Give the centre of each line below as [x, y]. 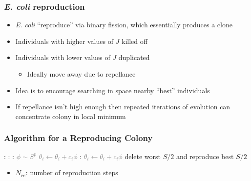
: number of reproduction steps [72, 172]
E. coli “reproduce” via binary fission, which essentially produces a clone [124, 25]
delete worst [143, 156]
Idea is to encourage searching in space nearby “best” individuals [113, 90]
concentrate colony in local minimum [71, 116]
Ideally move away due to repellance [81, 74]
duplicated [134, 57]
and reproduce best [205, 156]
